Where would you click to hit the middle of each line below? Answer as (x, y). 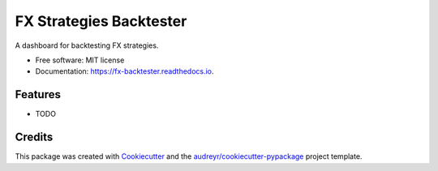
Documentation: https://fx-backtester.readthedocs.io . (125, 71)
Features (38, 94)
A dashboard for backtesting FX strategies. (87, 45)
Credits (34, 137)
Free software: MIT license (80, 60)
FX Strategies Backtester (101, 21)
